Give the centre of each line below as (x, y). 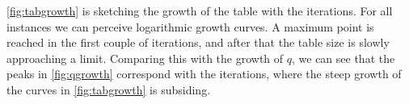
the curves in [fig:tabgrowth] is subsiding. (109, 89)
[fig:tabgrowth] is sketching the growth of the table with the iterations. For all (200, 10)
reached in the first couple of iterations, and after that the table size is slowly (198, 42)
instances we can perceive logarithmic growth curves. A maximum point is (190, 26)
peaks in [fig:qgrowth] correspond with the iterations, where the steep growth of (204, 74)
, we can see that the (343, 58)
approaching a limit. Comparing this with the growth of (145, 58)
